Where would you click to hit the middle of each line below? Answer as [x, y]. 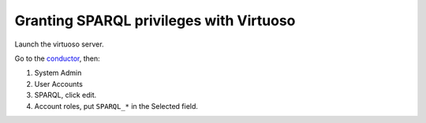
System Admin [58, 73]
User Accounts [58, 84]
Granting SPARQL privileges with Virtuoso [155, 20]
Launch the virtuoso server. [59, 44]
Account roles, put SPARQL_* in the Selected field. [116, 106]
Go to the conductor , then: [57, 58]
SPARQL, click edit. [65, 95]
